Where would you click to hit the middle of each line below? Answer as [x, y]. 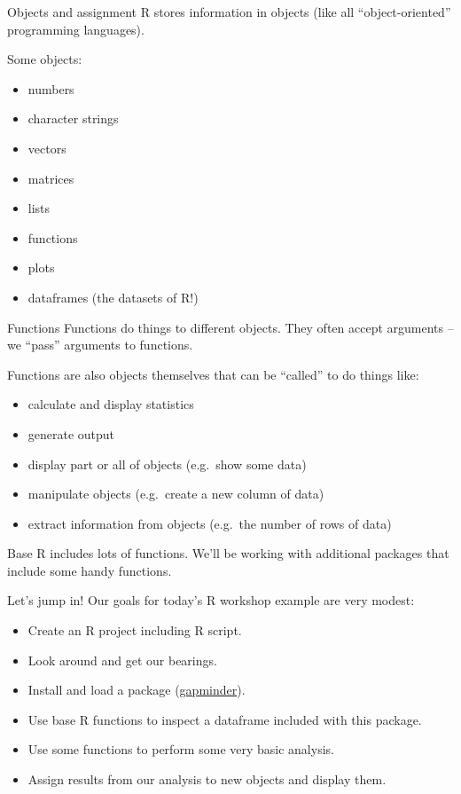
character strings [73, 118]
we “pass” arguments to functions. [100, 345]
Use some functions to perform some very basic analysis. [181, 749]
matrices [51, 178]
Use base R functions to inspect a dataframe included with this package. [225, 719]
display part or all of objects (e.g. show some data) [167, 464]
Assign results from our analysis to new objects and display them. [207, 779]
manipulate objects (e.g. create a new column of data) [176, 494]
